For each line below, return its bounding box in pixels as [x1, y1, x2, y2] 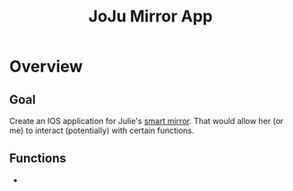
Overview [9, 56, 83, 77]
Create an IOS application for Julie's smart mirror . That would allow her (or [9, 116, 284, 126]
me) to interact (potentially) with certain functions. [9, 125, 194, 136]
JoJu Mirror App [88, 6, 213, 27]
